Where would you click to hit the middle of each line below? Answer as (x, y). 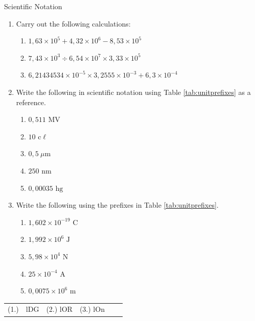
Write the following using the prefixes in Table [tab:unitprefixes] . (117, 205)
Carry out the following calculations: (73, 23)
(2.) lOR (59, 309)
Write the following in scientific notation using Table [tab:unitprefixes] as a (133, 92)
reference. (31, 102)
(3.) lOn (92, 309)
